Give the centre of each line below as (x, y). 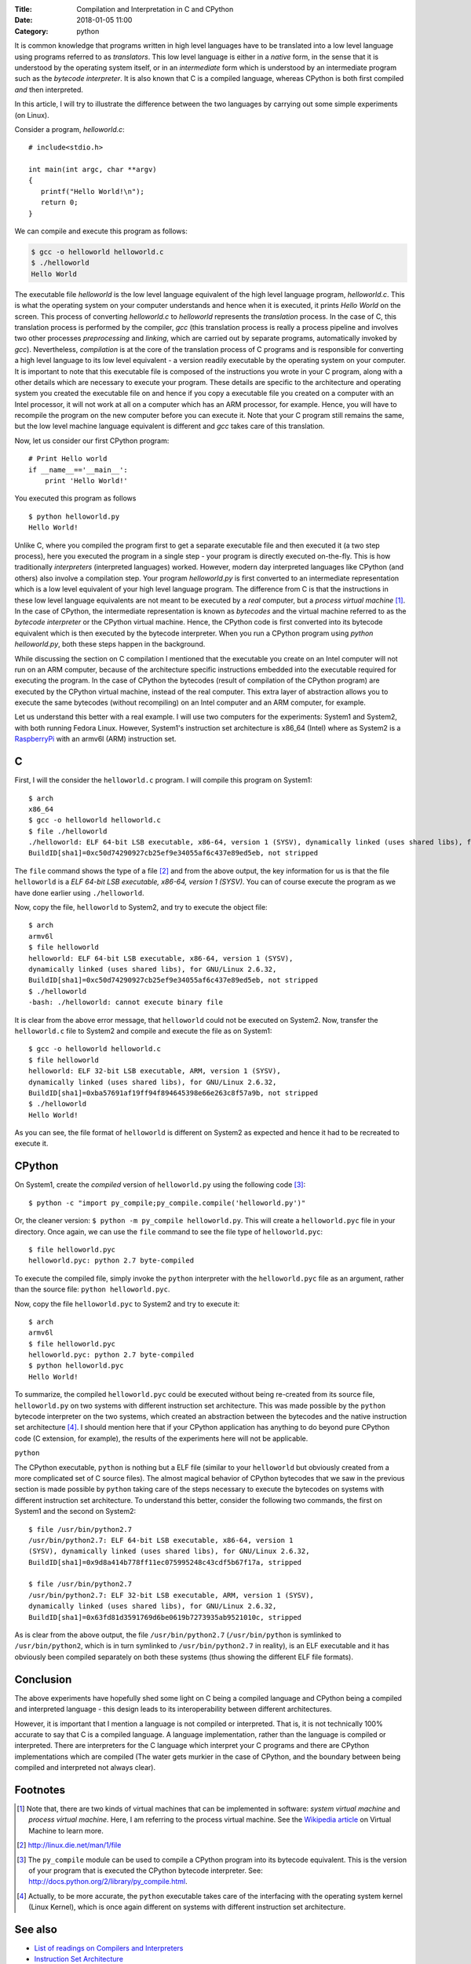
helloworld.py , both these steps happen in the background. (110, 644)
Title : (24, 9)
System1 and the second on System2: (75, 1511)
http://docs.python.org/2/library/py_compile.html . (108, 1882)
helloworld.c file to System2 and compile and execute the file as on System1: (143, 1031)
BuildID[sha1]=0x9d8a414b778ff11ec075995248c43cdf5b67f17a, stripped (165, 1562)
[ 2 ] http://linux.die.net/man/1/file (69, 1845)
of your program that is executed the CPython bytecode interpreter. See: (146, 1871)
